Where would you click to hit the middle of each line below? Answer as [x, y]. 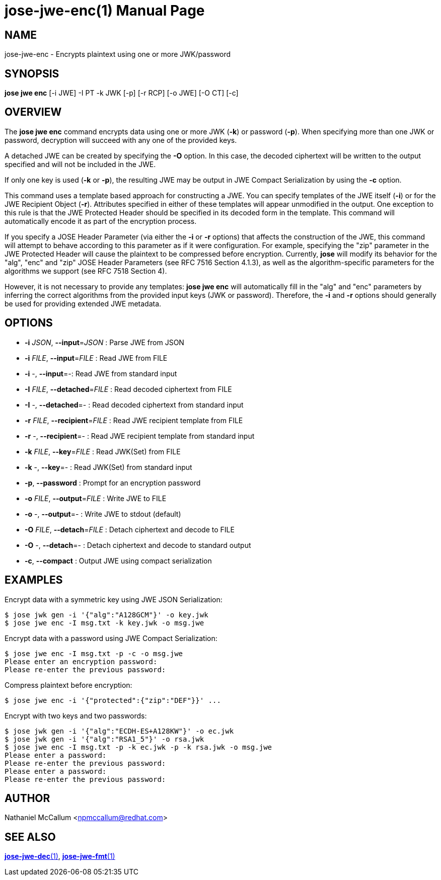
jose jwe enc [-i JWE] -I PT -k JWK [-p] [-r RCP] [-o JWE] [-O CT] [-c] [122, 93]
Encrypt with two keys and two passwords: [76, 715]
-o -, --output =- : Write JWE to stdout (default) [103, 514]
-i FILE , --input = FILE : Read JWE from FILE [96, 358]
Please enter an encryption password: [81, 661]
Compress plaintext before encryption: [68, 685]
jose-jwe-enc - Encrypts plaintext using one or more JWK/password [118, 54]
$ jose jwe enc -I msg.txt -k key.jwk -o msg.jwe [104, 623]
